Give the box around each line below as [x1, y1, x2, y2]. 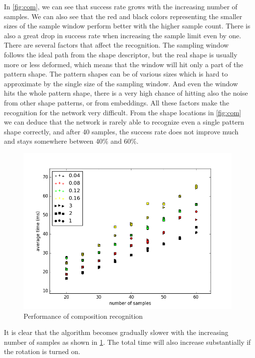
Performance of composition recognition [24, 310, 143, 321]
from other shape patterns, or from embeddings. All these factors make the [4, 97, 229, 107]
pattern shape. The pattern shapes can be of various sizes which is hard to [4, 69, 228, 79]
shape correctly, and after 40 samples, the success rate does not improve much [4, 126, 239, 136]
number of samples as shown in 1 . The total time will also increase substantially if [4, 336, 251, 347]
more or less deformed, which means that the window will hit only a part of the [4, 59, 243, 69]
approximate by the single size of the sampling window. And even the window [4, 78, 238, 88]
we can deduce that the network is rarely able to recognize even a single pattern [4, 117, 244, 127]
